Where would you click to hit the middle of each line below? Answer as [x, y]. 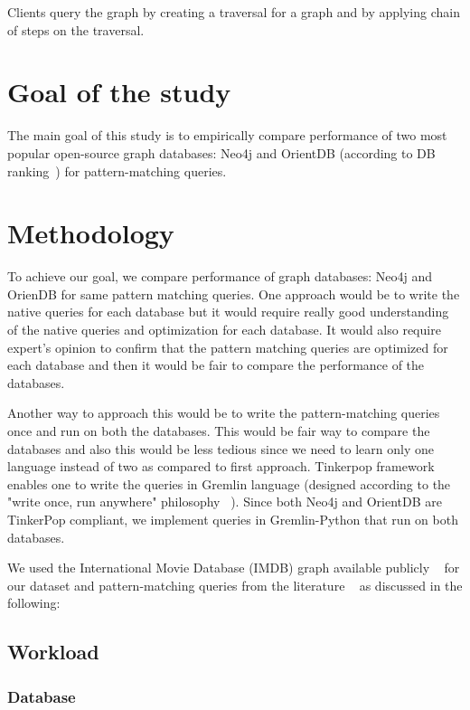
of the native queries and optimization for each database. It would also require [224, 329]
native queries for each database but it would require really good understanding [228, 312]
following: [34, 603]
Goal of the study [119, 92]
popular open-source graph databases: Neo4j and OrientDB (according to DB [221, 152]
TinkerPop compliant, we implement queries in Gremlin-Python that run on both [233, 519]
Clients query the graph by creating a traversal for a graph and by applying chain [234, 12]
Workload [53, 652]
